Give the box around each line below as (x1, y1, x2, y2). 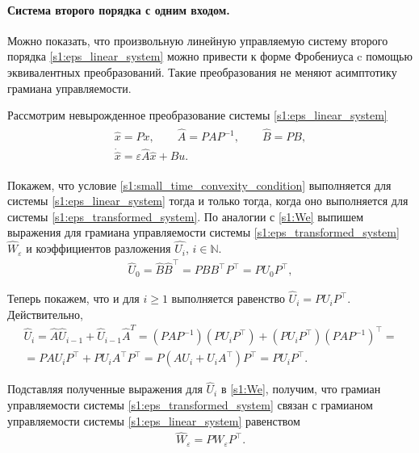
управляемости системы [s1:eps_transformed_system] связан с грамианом (7, 396, 373, 413)
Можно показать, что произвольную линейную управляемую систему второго (7, 31, 388, 48)
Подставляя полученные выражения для (7, 380, 203, 397)
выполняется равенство (171, 290, 285, 307)
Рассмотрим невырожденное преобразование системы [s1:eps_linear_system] (7, 107, 388, 124)
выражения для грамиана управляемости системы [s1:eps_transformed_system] (7, 224, 400, 241)
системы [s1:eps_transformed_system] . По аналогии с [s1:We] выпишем (7, 208, 364, 224)
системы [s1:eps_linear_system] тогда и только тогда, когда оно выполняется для (7, 192, 409, 209)
